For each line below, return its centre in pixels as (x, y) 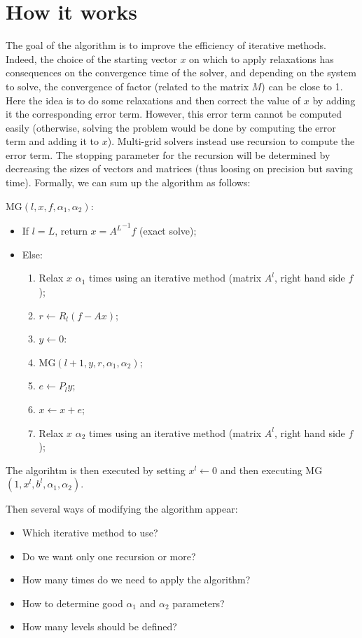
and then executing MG (271, 470)
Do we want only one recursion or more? (109, 556)
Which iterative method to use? (90, 532)
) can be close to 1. (302, 86)
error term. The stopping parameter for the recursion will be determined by (168, 154)
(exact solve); (168, 231)
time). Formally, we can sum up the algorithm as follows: (128, 182)
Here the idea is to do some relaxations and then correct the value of (153, 100)
